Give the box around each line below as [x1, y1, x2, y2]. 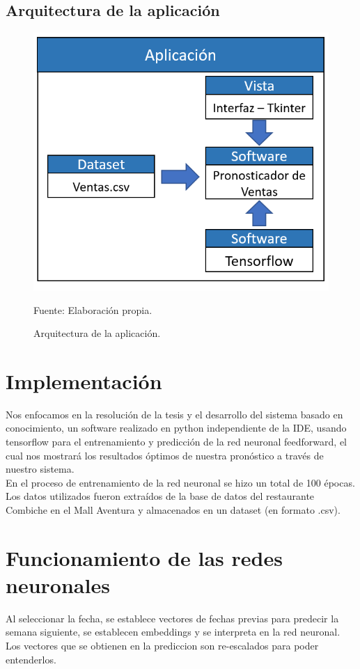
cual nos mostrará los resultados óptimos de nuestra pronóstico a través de [6, 448, 324, 462]
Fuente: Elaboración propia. [33, 302, 152, 317]
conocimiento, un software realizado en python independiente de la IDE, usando [6, 420, 347, 435]
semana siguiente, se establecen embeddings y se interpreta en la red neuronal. [6, 624, 341, 639]
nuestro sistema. [6, 462, 75, 476]
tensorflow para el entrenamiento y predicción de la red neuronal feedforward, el [6, 434, 347, 448]
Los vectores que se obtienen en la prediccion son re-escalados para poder [6, 638, 319, 653]
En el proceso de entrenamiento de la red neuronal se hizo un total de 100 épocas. [6, 475, 355, 489]
